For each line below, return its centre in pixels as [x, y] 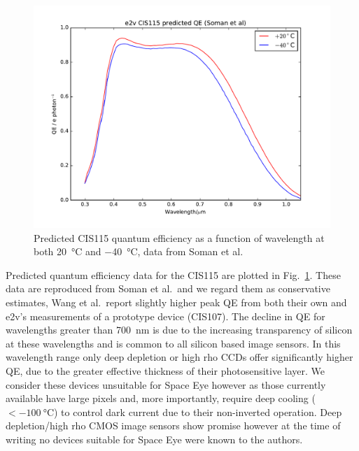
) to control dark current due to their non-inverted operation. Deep [198, 411]
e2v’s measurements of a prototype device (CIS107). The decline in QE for [166, 316]
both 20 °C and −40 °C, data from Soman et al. [139, 251]
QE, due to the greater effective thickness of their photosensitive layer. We [166, 370]
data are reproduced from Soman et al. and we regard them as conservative [168, 288]
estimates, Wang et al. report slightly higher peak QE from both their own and [176, 302]
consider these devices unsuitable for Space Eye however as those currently [166, 384]
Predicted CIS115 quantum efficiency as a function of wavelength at [179, 237]
